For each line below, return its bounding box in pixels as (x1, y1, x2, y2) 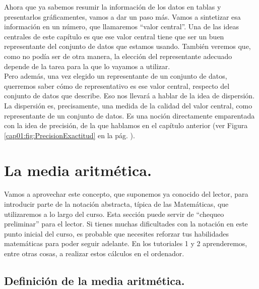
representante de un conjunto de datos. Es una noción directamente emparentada (4, 110, 255, 121)
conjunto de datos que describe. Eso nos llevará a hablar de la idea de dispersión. (4, 90, 255, 101)
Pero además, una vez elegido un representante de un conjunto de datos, (4, 71, 227, 81)
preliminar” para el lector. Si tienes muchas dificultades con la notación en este (4, 218, 248, 229)
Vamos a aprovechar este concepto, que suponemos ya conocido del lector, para (4, 189, 248, 199)
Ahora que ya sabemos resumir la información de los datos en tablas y (4, 2, 221, 12)
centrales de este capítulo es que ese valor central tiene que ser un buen (4, 31, 224, 41)
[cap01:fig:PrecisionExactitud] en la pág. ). (4, 130, 135, 140)
